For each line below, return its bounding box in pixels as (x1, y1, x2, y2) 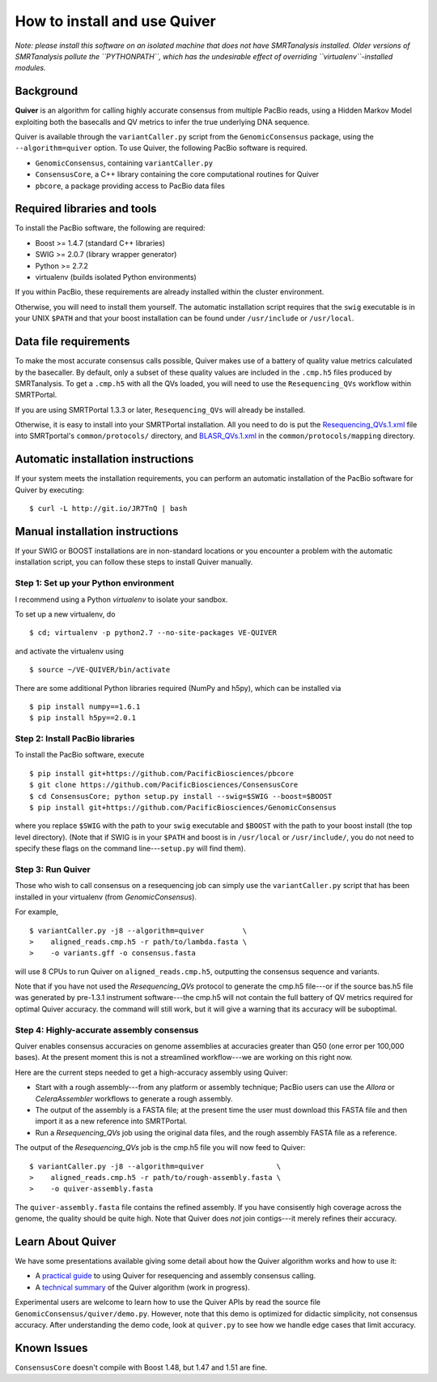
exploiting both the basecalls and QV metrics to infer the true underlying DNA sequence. (15, 117, 310, 127)
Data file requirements (15, 335, 130, 349)
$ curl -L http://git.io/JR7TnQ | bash (29, 504, 188, 513)
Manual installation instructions (15, 524, 179, 539)
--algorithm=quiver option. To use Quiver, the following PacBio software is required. (15, 143, 308, 153)
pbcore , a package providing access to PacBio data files (35, 181, 226, 191)
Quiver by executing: (15, 485, 84, 495)
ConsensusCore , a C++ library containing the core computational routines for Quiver (35, 170, 320, 179)
